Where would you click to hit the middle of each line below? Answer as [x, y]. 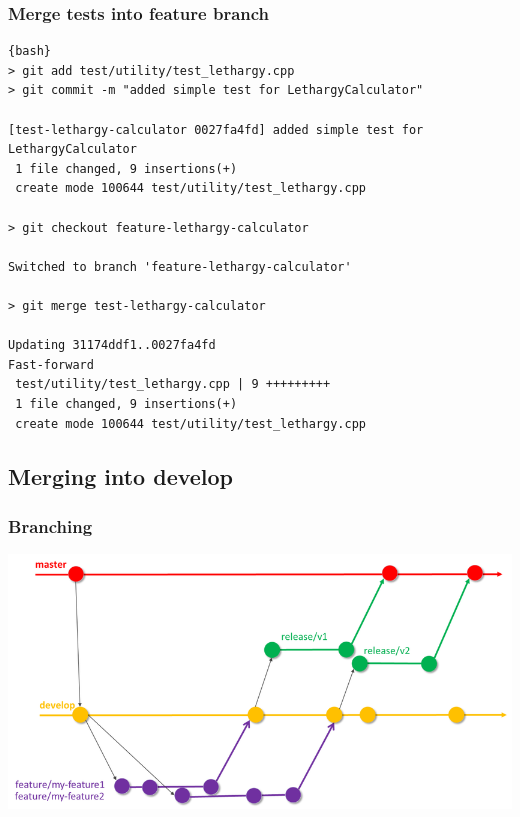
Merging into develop [121, 476]
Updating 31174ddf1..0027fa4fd [112, 345]
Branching [50, 525]
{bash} [29, 51]
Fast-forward [51, 364]
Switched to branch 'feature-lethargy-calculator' [180, 266]
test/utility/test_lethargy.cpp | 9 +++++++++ [173, 384]
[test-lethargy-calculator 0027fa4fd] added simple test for [216, 129]
